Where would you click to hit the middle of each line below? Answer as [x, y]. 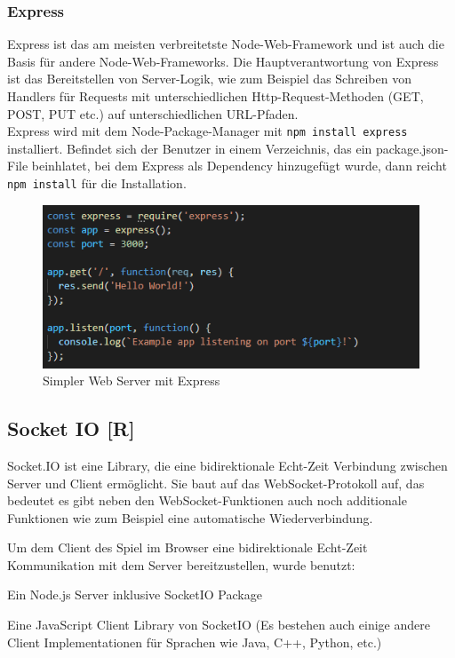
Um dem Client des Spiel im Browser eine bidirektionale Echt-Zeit [188, 547]
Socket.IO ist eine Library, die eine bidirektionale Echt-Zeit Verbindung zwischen [227, 465]
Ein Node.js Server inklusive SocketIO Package [135, 595]
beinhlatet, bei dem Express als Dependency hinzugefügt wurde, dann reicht [239, 166]
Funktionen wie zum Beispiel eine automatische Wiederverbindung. [190, 517]
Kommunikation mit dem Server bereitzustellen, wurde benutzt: [181, 564]
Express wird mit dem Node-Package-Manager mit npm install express [208, 131]
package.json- [412, 148]
